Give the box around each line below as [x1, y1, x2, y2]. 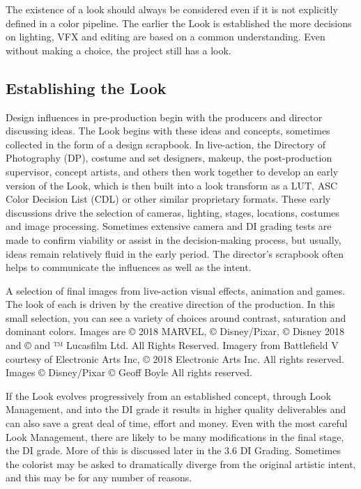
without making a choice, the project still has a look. [6, 42, 231, 57]
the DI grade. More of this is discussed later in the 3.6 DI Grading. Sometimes [6, 443, 341, 458]
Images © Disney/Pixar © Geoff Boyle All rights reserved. [6, 365, 252, 380]
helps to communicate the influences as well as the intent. [6, 260, 252, 274]
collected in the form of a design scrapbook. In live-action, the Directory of [6, 137, 326, 151]
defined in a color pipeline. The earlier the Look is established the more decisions [6, 15, 352, 30]
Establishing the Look [6, 77, 167, 98]
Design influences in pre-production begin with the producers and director [6, 109, 323, 124]
